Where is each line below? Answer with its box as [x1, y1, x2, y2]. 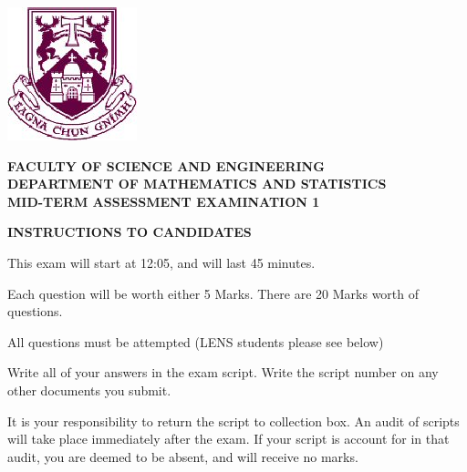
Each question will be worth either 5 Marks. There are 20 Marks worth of [7, 283, 420, 303]
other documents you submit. [7, 380, 171, 399]
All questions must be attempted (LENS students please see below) [7, 332, 384, 351]
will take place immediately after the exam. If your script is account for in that [7, 429, 450, 448]
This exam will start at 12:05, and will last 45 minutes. [7, 252, 316, 272]
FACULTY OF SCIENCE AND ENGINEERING [7, 156, 325, 175]
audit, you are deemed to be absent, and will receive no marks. [7, 446, 358, 466]
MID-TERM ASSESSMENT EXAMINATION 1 [7, 191, 320, 210]
